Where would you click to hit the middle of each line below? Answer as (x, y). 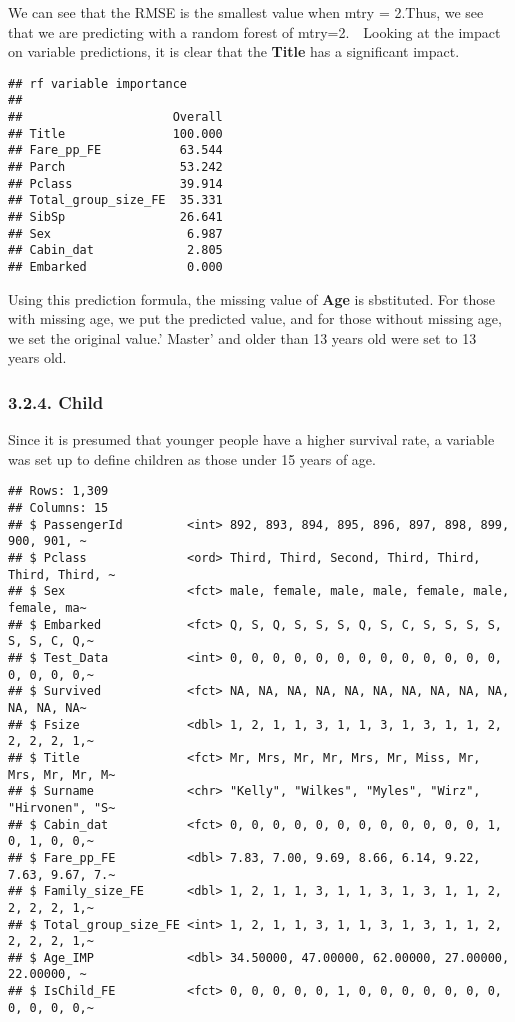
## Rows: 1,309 (58, 491)
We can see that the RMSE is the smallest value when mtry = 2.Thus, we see (246, 12)
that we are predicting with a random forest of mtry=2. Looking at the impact (254, 31)
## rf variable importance (97, 83)
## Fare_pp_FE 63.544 (115, 150)
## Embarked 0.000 (115, 267)
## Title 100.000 (115, 133)
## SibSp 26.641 (115, 217)
